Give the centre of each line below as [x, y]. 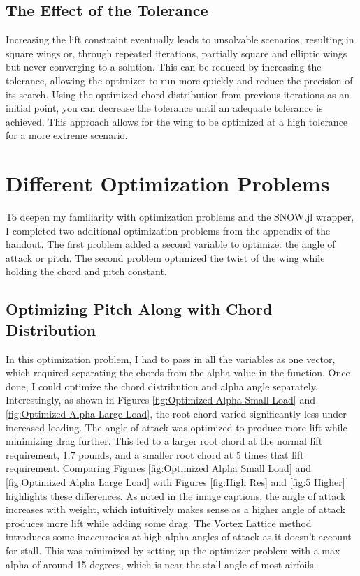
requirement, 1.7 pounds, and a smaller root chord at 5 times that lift [155, 454]
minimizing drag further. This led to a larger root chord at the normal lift [164, 441]
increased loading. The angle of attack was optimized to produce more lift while [177, 427]
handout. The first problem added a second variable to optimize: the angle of [171, 244]
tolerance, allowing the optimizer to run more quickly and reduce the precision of [179, 80]
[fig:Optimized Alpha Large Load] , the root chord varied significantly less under [176, 414]
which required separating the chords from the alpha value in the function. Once [178, 372]
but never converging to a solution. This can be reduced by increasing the [164, 67]
